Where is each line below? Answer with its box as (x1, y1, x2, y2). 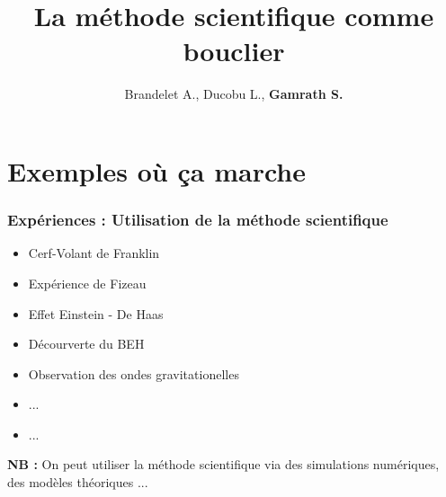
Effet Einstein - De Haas (28, 304, 164, 323)
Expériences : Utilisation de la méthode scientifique (7, 209, 388, 231)
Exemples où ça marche (7, 152, 306, 189)
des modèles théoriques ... (7, 473, 148, 492)
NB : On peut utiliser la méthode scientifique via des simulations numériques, (7, 455, 440, 474)
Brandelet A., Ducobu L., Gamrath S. (124, 84, 343, 103)
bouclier (183, 32, 285, 69)
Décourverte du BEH (28, 334, 145, 353)
